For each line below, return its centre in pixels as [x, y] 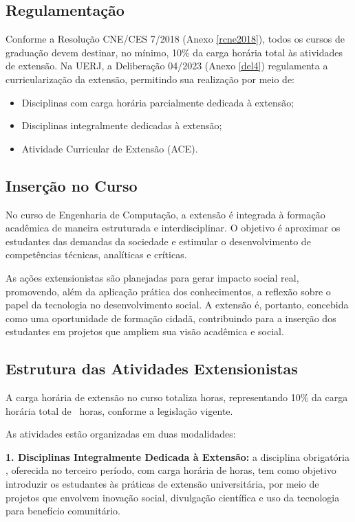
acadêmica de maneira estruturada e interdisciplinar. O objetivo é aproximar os [173, 228]
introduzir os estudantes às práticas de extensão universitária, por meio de [162, 484]
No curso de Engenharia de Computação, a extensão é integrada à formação [165, 214]
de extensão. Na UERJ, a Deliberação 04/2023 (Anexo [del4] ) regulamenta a [167, 66]
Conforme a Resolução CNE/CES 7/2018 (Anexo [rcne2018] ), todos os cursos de [175, 39]
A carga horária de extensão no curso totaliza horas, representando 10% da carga [177, 397]
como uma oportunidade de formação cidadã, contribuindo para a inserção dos [171, 318]
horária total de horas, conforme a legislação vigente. [119, 410]
